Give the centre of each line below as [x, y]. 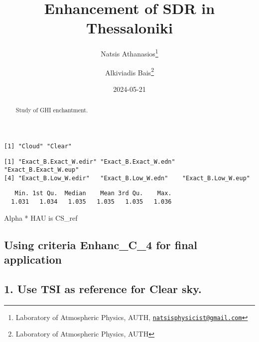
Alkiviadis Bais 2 [129, 71]
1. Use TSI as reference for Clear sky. [103, 288]
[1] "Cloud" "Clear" [38, 146]
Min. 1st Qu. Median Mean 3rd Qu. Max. [93, 193]
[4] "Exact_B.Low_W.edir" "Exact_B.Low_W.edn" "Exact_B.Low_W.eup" [127, 178]
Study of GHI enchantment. [52, 110]
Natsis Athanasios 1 [129, 53]
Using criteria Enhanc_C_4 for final [101, 244]
